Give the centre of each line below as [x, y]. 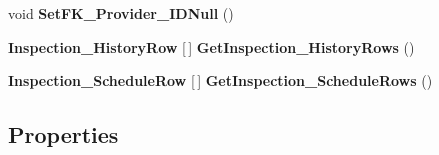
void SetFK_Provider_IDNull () [121, 13]
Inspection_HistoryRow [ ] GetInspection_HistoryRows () [211, 46]
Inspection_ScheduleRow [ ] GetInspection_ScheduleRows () [220, 80]
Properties [63, 134]
